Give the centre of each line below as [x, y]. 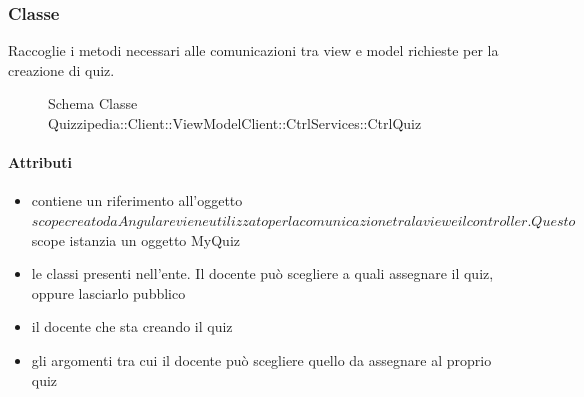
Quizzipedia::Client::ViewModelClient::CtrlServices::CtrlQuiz [235, 123]
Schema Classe [93, 103]
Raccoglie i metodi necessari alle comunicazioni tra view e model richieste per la [253, 50]
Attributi [40, 162]
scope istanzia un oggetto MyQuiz [136, 239]
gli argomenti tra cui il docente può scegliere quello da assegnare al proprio [261, 359]
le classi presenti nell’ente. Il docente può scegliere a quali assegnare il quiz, [262, 273]
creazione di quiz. [61, 69]
